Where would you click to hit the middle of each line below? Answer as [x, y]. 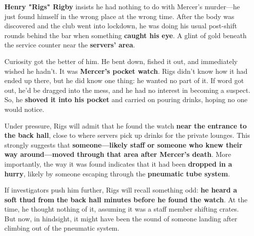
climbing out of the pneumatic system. [62, 228]
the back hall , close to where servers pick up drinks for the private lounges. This [127, 135]
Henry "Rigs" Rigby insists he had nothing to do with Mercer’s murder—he [122, 6]
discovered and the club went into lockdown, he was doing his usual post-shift [121, 26]
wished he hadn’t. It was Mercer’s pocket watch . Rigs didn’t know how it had [126, 71]
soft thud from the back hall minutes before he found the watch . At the [126, 199]
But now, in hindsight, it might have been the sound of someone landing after [121, 218]
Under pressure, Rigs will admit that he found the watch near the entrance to [126, 125]
